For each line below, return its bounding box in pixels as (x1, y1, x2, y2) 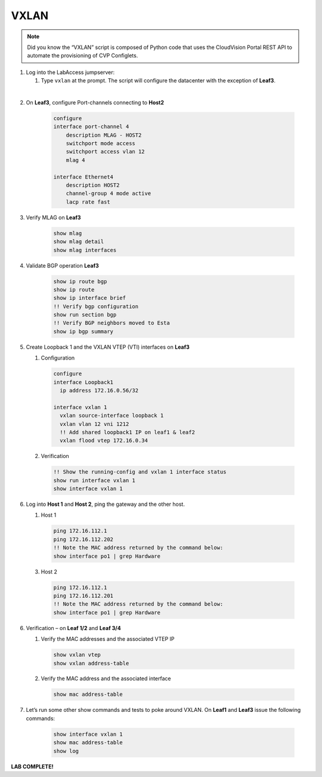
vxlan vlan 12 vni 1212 (60, 420, 129, 427)
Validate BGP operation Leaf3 (26, 262, 100, 269)
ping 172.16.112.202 (53, 536, 113, 543)
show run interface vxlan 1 (53, 477, 135, 484)
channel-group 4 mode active (66, 190, 151, 197)
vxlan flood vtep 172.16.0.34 (60, 437, 148, 444)
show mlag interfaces (53, 247, 117, 253)
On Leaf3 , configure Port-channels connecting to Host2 (26, 99, 164, 106)
